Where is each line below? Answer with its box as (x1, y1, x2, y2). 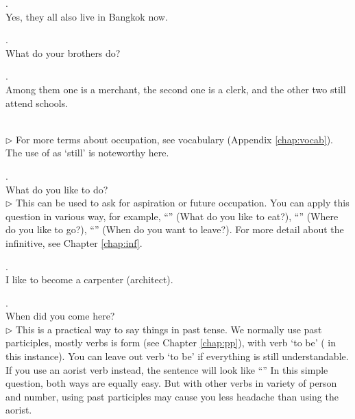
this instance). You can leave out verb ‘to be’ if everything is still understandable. (5, 349, 349, 363)
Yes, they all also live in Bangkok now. (5, 9, 168, 23)
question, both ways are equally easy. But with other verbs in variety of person (5, 376, 337, 390)
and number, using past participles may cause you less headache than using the (5, 389, 339, 403)
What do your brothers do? (5, 45, 121, 60)
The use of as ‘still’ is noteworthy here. (5, 145, 169, 160)
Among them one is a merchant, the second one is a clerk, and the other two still (5, 82, 346, 96)
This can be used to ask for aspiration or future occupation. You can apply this (16, 195, 350, 210)
